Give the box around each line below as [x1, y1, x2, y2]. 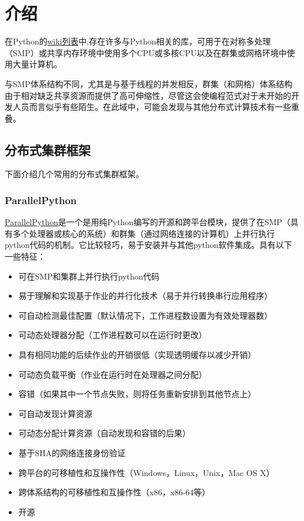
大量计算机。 [12, 58, 62, 70]
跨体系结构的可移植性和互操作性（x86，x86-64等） [18, 486, 210, 498]
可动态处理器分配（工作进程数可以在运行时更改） [18, 329, 207, 341]
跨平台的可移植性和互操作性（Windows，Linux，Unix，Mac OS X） [18, 466, 275, 478]
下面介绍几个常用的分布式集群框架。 [5, 168, 144, 180]
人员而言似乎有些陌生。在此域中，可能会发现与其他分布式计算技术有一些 [12, 101, 291, 113]
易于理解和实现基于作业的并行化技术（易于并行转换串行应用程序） [18, 289, 272, 302]
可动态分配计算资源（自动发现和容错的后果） [18, 427, 191, 439]
